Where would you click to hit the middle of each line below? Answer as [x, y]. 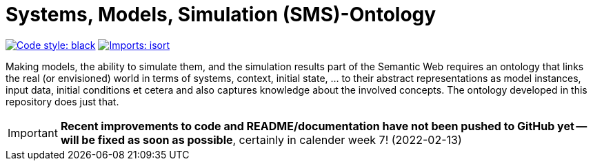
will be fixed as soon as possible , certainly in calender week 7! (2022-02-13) [261, 139]
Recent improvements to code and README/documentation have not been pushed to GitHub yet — [324, 126]
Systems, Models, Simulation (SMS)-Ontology [221, 14]
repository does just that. [62, 101]
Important [33, 133]
